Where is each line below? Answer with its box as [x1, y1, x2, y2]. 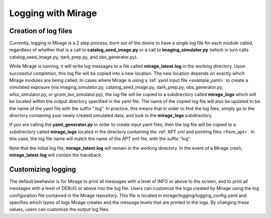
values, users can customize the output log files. [9, 206, 110, 212]
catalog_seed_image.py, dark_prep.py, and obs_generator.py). [9, 54, 138, 60]
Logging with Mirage [9, 8, 97, 19]
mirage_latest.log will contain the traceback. [9, 152, 103, 158]
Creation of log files [9, 27, 72, 35]
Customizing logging [9, 165, 76, 173]
